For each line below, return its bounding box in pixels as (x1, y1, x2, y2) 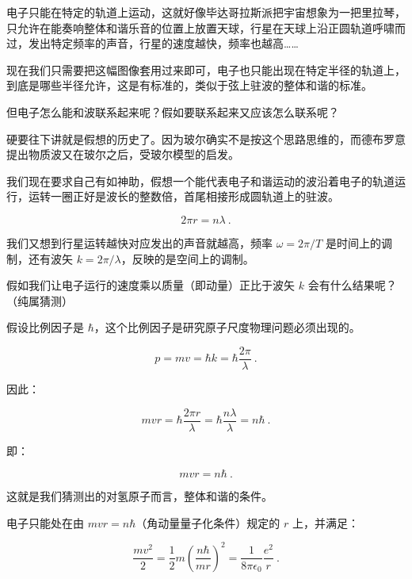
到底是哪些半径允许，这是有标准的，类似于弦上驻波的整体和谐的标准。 (6, 77, 372, 94)
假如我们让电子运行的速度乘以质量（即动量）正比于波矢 (6, 277, 295, 293)
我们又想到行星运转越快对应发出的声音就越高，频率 (6, 234, 273, 251)
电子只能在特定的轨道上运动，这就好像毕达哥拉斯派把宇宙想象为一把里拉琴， (6, 4, 406, 20)
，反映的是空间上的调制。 (120, 250, 254, 266)
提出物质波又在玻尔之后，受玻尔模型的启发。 (6, 146, 239, 163)
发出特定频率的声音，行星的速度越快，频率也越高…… (28, 35, 299, 52)
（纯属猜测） (6, 292, 73, 309)
